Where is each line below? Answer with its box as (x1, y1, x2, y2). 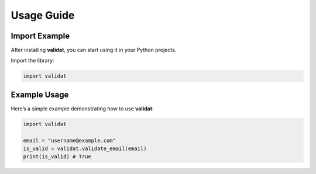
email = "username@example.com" (23, 137, 116, 144)
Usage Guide (11, 9, 75, 22)
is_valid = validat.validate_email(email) (23, 145, 147, 152)
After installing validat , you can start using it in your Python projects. (11, 47, 177, 54)
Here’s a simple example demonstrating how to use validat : (11, 105, 154, 112)
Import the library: (11, 57, 54, 64)
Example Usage (11, 89, 69, 99)
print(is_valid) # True (23, 154, 92, 160)
